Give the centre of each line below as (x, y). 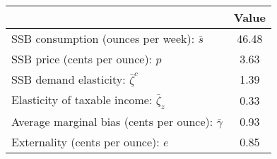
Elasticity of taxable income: (82, 100)
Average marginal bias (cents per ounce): (112, 122)
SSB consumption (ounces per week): (103, 38)
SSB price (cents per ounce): (82, 59)
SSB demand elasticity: (69, 79)
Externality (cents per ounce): (86, 142)
